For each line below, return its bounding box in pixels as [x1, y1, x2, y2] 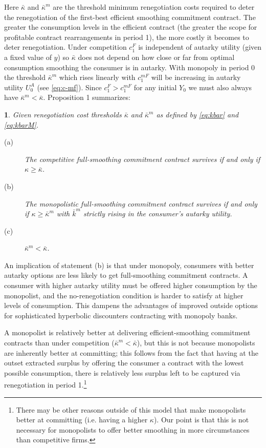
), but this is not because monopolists [137, 337, 255, 348]
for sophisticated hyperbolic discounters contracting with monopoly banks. [4, 310, 238, 320]
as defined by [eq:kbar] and [156, 109, 239, 119]
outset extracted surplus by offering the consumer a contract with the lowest [4, 357, 244, 368]
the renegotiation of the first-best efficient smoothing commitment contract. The [4, 11, 256, 22]
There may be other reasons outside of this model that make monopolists [16, 404, 246, 415]
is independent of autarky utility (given [138, 42, 262, 52]
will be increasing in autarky [151, 72, 241, 83]
